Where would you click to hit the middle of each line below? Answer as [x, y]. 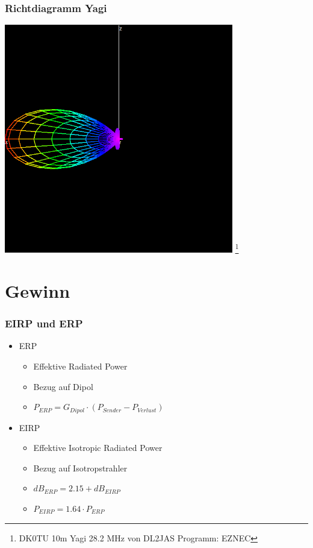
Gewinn [38, 291]
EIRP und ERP [44, 323]
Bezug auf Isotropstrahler [80, 468]
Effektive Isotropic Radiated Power [98, 448]
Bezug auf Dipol [63, 386]
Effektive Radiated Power [80, 366]
